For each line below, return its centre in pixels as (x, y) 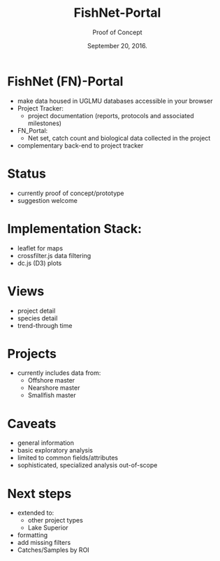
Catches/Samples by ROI (53, 550)
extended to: (36, 513)
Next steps (39, 493)
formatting (32, 535)
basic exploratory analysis (55, 450)
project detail (36, 311)
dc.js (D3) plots (39, 263)
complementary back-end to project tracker (80, 145)
